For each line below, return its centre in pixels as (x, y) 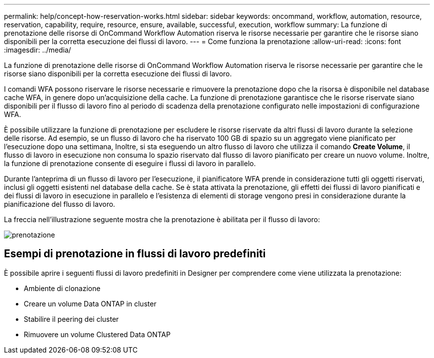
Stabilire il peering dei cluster (71, 319)
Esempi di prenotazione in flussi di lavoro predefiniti (135, 254)
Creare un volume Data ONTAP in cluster (90, 303)
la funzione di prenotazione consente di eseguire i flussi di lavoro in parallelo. (130, 163)
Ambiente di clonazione (62, 288)
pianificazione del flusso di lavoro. (60, 204)
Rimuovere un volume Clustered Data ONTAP (97, 334)
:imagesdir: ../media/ (38, 50)
